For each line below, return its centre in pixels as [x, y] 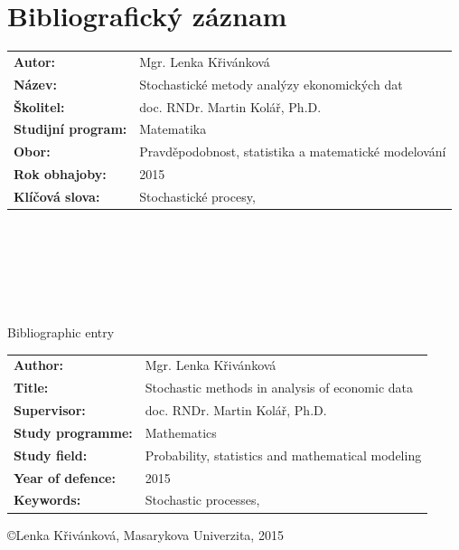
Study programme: [73, 432]
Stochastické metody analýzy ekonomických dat [271, 84]
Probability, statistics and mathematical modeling [283, 455]
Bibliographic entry [61, 332]
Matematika [173, 129]
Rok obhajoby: [60, 174]
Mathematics [181, 432]
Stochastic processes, [202, 500]
